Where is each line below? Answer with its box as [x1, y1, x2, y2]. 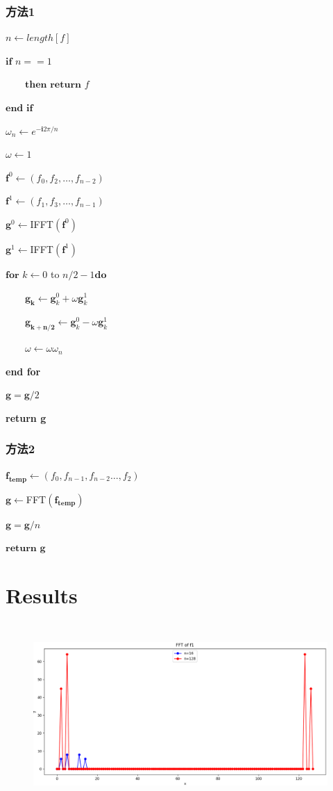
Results [6, 580, 78, 609]
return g [6, 410, 46, 425]
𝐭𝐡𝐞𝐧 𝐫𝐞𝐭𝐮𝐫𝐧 [25, 80, 81, 90]
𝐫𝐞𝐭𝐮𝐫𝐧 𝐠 [6, 544, 46, 554]
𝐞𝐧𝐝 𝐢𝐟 [6, 104, 33, 113]
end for [6, 364, 41, 378]
